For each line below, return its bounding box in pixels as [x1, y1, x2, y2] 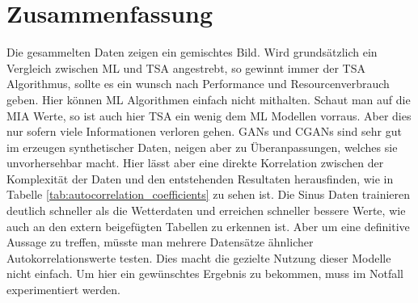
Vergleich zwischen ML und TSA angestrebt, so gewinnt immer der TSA [6, 59, 365, 76]
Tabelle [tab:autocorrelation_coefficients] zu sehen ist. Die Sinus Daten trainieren [6, 186, 411, 203]
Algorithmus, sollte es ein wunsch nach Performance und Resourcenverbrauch [6, 75, 390, 92]
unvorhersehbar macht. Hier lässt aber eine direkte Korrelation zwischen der [6, 154, 384, 171]
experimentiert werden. [6, 281, 120, 298]
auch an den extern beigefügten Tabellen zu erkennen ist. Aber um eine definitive [6, 217, 410, 234]
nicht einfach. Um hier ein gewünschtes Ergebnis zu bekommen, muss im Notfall [6, 265, 404, 282]
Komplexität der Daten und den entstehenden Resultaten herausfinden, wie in [6, 170, 394, 187]
